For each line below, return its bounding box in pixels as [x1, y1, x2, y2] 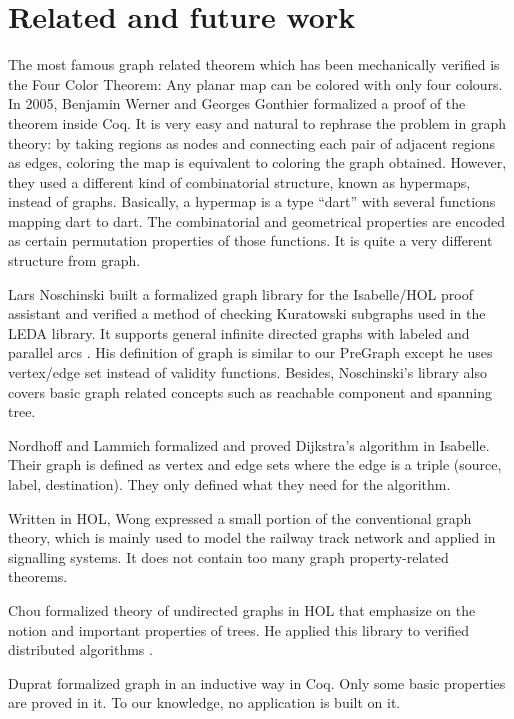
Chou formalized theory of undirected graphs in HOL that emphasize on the [8, 599, 476, 620]
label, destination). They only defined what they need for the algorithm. [8, 474, 451, 494]
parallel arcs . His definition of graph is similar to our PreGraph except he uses [8, 342, 493, 363]
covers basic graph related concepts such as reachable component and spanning [8, 381, 492, 402]
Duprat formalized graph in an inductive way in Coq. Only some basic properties [8, 672, 506, 693]
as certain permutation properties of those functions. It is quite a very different [8, 230, 493, 251]
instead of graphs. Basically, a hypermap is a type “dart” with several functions [8, 191, 496, 212]
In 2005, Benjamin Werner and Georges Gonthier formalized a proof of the [8, 93, 466, 114]
